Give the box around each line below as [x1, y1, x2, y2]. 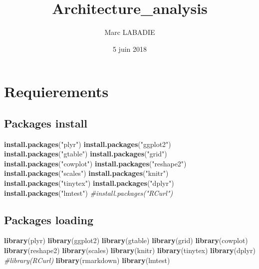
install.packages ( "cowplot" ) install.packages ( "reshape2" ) [4, 158, 187, 168]
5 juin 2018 [112, 43, 147, 54]
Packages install [4, 115, 88, 131]
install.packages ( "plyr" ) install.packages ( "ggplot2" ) [4, 138, 171, 149]
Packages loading [4, 212, 93, 227]
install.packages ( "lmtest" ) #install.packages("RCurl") [4, 187, 173, 198]
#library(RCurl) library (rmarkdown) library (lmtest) [4, 255, 170, 265]
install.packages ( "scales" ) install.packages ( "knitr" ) [4, 168, 169, 178]
